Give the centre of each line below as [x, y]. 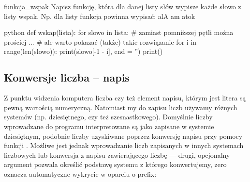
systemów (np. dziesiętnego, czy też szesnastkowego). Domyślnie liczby [108, 117]
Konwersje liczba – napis [67, 77]
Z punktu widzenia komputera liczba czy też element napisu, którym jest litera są [125, 98]
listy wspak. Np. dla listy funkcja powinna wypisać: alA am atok [100, 16]
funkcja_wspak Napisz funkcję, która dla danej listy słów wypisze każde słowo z [123, 6]
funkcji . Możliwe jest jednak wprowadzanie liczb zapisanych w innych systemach [124, 145]
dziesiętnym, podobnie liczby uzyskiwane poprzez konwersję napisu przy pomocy [123, 136]
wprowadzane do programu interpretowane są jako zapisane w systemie [109, 126]
